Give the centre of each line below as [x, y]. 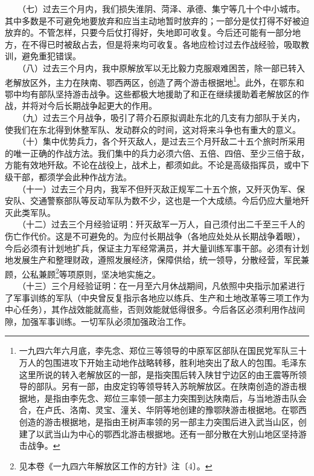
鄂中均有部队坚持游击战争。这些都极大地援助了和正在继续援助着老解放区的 [153, 93]
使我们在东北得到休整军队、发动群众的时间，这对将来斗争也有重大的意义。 [153, 129]
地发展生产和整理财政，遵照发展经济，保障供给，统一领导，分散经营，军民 [153, 260]
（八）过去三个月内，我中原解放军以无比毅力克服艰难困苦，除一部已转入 [163, 67]
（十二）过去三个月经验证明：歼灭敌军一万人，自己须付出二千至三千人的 [163, 224]
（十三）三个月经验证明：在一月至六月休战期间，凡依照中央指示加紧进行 [163, 285]
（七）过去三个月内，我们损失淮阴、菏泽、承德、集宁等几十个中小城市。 [163, 8]
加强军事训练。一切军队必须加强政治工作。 [106, 321]
